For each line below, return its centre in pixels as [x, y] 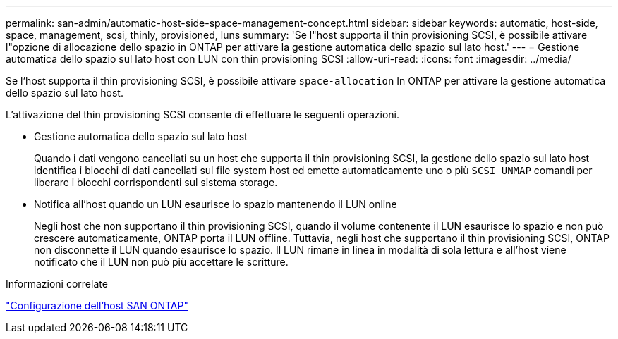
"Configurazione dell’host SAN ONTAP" [97, 306]
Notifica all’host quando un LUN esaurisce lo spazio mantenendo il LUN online [216, 204]
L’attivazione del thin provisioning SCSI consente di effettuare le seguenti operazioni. [203, 115]
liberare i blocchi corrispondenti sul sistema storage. [156, 182]
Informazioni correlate [57, 284]
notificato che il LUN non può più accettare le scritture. [161, 262]
